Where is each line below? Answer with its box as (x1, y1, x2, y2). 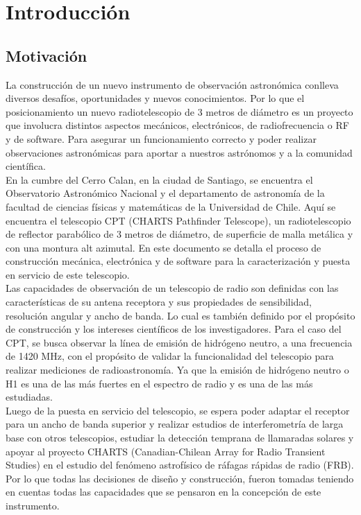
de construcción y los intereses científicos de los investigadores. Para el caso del (6, 322, 342, 336)
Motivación (6, 44, 87, 66)
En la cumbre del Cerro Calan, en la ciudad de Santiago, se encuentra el (6, 172, 313, 186)
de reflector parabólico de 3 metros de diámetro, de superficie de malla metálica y (6, 227, 353, 241)
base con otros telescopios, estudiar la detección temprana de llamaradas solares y (6, 430, 354, 445)
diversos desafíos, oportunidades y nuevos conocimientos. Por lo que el (6, 91, 305, 105)
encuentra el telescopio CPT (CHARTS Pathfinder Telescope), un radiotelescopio (6, 213, 351, 227)
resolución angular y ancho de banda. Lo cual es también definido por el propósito (6, 308, 355, 322)
